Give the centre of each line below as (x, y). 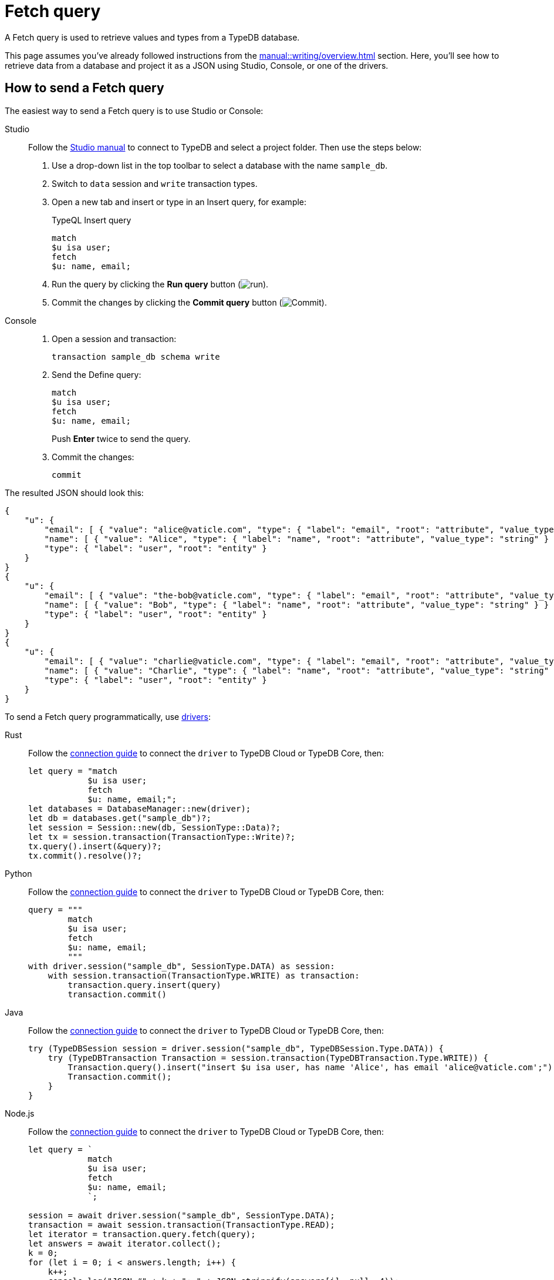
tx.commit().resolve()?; (85, 855)
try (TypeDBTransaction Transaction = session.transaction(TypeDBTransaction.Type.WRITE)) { (268, 1058)
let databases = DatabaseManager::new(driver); (140, 808)
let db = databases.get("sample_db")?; (120, 818)
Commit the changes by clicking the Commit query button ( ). (189, 302)
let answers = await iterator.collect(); (125, 1243)
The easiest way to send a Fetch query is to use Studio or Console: (134, 110)
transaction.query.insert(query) (144, 985)
